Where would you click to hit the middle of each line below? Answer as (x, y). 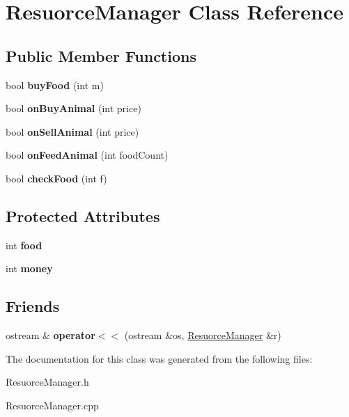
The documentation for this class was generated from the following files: (159, 358)
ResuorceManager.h (47, 382)
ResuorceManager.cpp (52, 405)
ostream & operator (51, 335)
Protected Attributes (83, 215)
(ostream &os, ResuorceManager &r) (203, 335)
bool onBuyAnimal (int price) (73, 108)
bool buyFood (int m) (55, 85)
